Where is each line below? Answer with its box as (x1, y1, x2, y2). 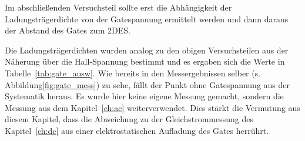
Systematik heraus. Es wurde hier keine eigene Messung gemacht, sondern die (5, 90, 284, 102)
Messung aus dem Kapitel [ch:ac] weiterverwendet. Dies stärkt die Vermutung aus (5, 101, 300, 113)
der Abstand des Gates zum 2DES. (5, 24, 130, 36)
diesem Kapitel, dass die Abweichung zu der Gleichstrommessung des (5, 113, 253, 125)
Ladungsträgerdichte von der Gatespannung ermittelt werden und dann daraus (5, 12, 289, 25)
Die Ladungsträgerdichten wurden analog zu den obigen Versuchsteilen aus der (5, 43, 289, 56)
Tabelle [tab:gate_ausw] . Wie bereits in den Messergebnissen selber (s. (5, 66, 261, 79)
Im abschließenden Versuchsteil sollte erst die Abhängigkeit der (5, 1, 232, 13)
